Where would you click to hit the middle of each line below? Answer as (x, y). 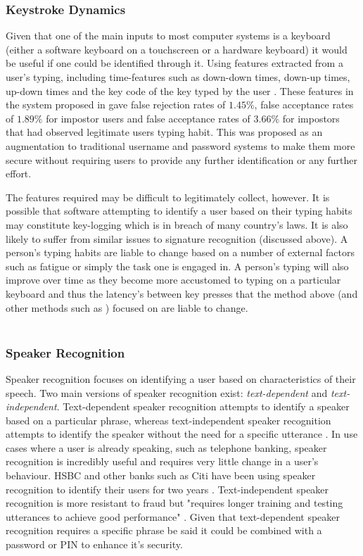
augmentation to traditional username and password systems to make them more (180, 145)
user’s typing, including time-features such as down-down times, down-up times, (178, 77)
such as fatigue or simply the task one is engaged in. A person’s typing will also (177, 266)
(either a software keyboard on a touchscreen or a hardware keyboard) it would (177, 49)
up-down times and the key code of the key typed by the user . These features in (180, 90)
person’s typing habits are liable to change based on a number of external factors (180, 252)
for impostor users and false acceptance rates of (148, 118)
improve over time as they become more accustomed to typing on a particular (173, 280)
